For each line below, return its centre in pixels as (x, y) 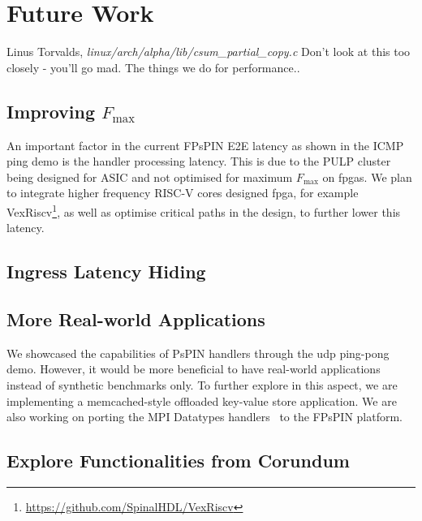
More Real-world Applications (136, 319)
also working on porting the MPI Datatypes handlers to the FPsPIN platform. (205, 417)
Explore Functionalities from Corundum (178, 461)
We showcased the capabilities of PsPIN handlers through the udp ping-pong (198, 353)
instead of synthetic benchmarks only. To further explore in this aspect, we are (202, 384)
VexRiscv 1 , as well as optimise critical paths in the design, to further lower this (204, 210)
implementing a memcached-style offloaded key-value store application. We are (202, 400)
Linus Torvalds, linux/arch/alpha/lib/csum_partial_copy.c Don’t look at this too (209, 52)
